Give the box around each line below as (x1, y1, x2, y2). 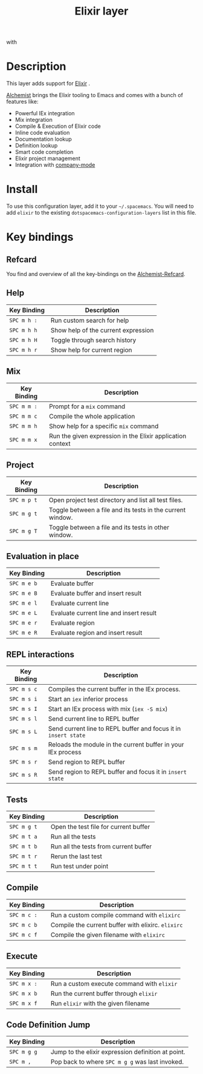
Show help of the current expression (50, 326, 154, 334)
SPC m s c (9, 686, 37, 693)
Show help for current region (50, 346, 132, 354)
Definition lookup (14, 142, 58, 149)
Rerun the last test (50, 852, 103, 861)
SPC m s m (9, 745, 37, 752)
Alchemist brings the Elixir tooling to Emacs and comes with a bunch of (6, 92, 183, 99)
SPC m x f (9, 999, 37, 1007)
